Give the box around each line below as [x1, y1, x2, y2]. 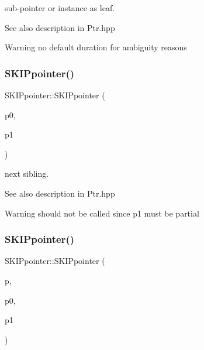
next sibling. [5, 167, 49, 180]
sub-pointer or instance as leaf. [5, 2, 115, 13]
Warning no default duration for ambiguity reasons [5, 41, 187, 53]
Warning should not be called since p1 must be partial [5, 207, 199, 219]
